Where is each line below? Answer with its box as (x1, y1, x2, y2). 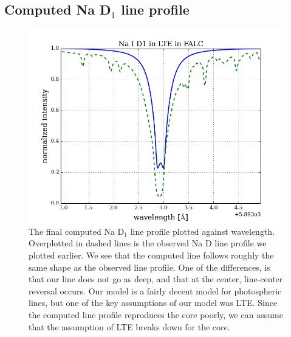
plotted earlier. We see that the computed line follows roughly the (29, 248, 274, 261)
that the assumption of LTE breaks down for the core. (29, 320, 230, 333)
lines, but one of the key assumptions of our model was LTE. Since (29, 296, 278, 309)
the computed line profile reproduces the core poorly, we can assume (29, 308, 283, 321)
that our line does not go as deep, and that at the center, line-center (29, 273, 283, 285)
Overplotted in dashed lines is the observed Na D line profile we (29, 237, 267, 249)
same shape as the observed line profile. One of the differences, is (29, 260, 270, 273)
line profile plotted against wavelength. (130, 224, 275, 237)
